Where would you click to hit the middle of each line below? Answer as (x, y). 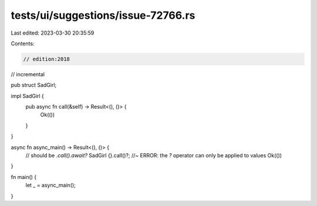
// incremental (28, 74)
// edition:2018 (47, 59)
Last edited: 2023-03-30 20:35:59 (53, 33)
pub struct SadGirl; (34, 85)
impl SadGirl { (27, 96)
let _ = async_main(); (51, 185)
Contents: (23, 43)
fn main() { (24, 177)
